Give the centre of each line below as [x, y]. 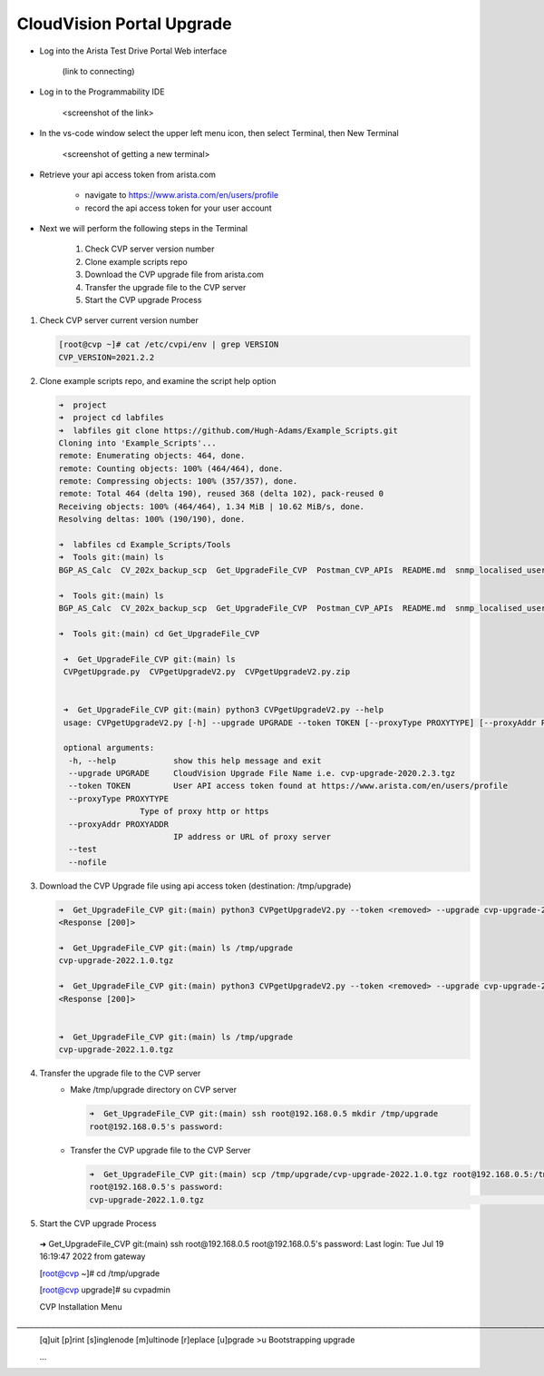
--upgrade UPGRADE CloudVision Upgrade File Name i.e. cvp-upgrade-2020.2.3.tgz [262, 773]
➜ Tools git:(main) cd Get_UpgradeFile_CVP [159, 634]
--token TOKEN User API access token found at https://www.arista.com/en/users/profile [288, 786]
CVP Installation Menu [81, 1306]
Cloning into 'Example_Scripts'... [137, 443]
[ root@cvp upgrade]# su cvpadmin [105, 1290]
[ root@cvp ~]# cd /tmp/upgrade [100, 1273]
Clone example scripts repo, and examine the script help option [158, 380]
